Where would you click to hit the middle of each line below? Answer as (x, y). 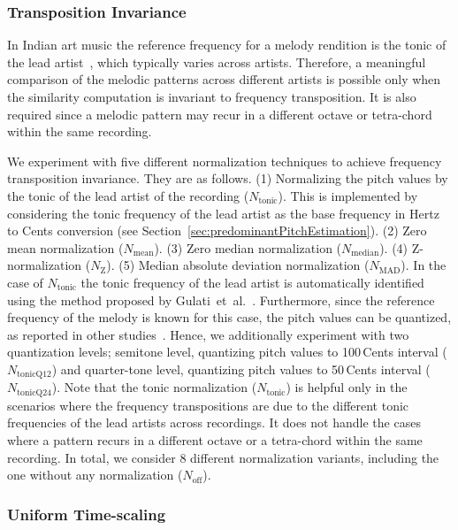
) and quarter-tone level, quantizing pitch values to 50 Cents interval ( (241, 369)
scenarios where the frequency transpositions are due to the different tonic (208, 405)
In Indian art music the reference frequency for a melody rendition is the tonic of (227, 45)
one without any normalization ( (95, 475)
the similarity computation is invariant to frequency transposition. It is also (212, 96)
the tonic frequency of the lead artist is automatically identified (252, 282)
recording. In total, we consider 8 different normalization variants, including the (223, 457)
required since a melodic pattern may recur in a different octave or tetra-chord (220, 114)
